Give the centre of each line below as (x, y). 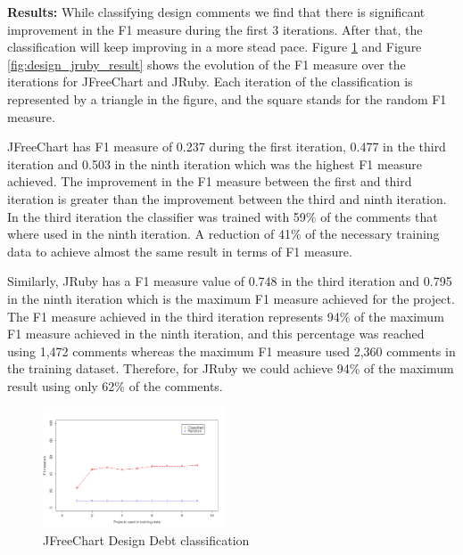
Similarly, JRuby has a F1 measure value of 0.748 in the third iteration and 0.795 (230, 281)
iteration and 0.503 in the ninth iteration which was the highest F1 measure (215, 163)
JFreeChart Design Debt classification (146, 540)
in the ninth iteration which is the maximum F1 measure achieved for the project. (231, 298)
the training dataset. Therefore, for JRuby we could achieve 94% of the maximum (231, 368)
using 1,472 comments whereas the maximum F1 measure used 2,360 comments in (231, 351)
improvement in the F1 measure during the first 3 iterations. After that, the (215, 29)
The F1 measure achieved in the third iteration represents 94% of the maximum (226, 316)
